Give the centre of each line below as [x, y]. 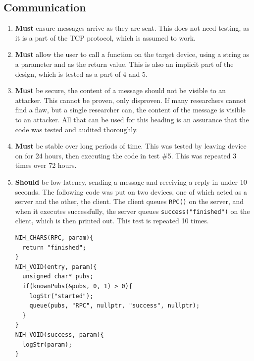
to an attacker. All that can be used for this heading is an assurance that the [132, 119]
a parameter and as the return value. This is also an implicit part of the [124, 64]
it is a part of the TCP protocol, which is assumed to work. [105, 37]
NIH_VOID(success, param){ [59, 335]
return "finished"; [54, 247]
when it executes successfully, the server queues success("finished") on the [132, 211]
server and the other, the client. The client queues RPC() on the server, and [129, 201]
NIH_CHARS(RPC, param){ [54, 238]
